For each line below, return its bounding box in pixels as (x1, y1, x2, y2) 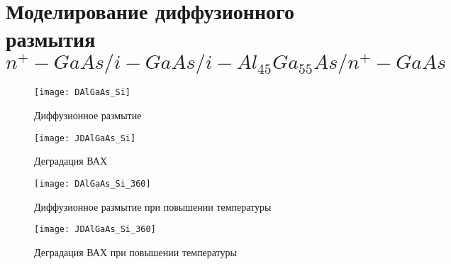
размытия (6, 24, 96, 53)
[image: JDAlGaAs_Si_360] (34, 224, 156, 235)
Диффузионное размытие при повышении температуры (34, 199, 272, 214)
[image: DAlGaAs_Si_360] (34, 178, 151, 189)
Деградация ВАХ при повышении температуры (34, 244, 238, 259)
